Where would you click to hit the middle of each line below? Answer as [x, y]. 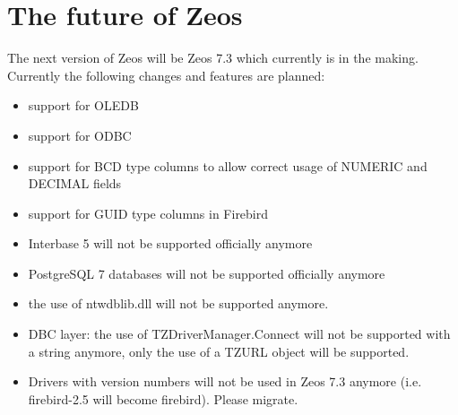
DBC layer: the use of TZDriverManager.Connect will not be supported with [239, 334]
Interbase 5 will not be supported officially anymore [170, 243]
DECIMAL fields [75, 183]
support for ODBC [80, 135]
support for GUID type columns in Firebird [148, 213]
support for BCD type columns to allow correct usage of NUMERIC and [228, 165]
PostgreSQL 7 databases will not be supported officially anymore [207, 273]
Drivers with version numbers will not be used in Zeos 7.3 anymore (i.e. [225, 381]
